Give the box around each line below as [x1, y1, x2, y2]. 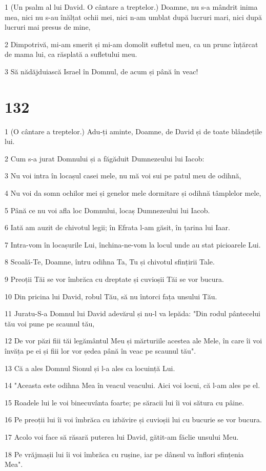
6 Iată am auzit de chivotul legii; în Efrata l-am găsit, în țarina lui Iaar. [5, 222, 230, 233]
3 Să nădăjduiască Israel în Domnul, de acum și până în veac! [5, 66, 198, 76]
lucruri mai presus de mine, [5, 22, 91, 32]
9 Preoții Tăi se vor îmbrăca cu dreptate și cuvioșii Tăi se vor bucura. [5, 274, 224, 284]
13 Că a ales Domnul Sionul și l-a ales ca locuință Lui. [5, 362, 175, 373]
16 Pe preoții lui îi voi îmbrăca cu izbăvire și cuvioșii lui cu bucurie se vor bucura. [5, 414, 262, 425]
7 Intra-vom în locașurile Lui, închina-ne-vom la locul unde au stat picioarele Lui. [5, 239, 261, 250]
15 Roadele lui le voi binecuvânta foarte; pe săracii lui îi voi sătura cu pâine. [5, 397, 244, 407]
